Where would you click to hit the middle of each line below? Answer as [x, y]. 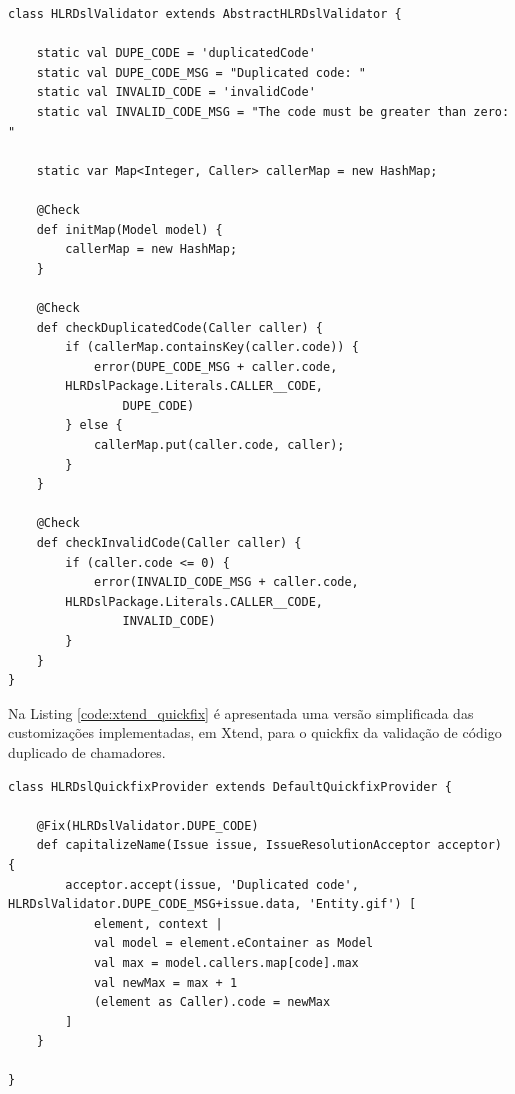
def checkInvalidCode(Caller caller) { [169, 543]
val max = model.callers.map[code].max [226, 962]
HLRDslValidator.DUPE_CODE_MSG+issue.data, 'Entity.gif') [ [212, 904]
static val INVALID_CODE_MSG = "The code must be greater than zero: [273, 111]
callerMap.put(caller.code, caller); [219, 445]
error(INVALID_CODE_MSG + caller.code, [226, 582]
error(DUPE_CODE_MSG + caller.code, [215, 366]
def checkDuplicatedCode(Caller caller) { [179, 327]
